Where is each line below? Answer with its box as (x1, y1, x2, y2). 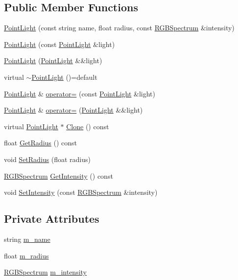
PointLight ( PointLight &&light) (4, 55, 102, 66)
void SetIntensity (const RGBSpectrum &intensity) (4, 187, 158, 197)
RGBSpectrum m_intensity (4, 267, 87, 277)
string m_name (4, 233, 50, 244)
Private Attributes (4, 211, 99, 226)
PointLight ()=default (31, 71, 97, 82)
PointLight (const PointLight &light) (4, 39, 115, 49)
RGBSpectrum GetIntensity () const (4, 170, 113, 181)
